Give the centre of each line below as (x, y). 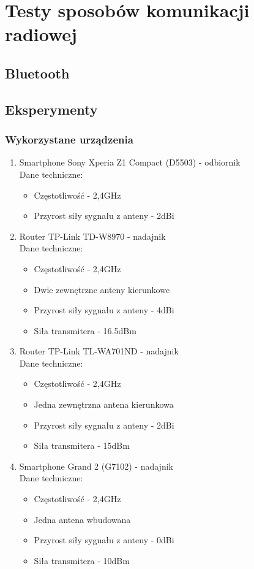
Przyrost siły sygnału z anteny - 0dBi (104, 540)
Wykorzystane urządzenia (69, 139)
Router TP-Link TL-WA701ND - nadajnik (99, 351)
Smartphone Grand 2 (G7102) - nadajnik (96, 466)
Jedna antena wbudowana (82, 519)
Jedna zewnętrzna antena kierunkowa (104, 404)
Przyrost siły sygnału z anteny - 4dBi (104, 310)
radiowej (41, 34)
